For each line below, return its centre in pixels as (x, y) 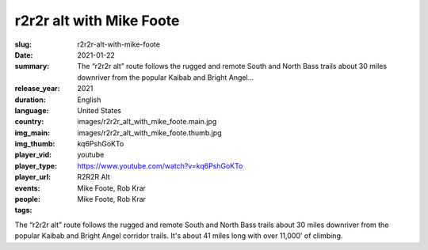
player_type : (36, 165)
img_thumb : (35, 144)
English (89, 100)
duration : (31, 100)
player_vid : (33, 155)
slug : (23, 44)
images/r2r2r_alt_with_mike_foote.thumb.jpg (149, 133)
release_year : (38, 89)
